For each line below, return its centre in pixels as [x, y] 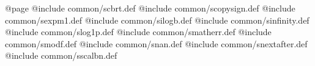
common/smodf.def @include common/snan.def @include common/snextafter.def [156, 43]
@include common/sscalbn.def [61, 55]
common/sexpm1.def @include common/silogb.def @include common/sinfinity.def [157, 20]
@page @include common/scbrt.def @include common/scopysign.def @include [150, 8]
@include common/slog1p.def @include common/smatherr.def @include [138, 32]
